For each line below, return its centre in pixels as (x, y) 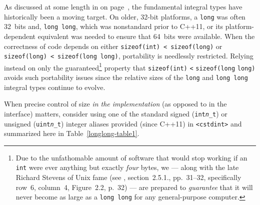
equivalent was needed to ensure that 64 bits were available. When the (146, 36)
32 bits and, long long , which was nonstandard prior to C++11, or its (114, 26)
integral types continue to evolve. (55, 87)
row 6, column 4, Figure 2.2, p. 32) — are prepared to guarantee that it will (134, 187)
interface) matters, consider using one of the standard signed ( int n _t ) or (116, 113)
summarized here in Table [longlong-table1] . (72, 133)
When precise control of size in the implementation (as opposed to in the (115, 104)
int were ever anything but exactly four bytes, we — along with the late (127, 167)
